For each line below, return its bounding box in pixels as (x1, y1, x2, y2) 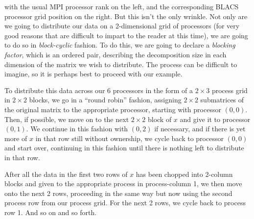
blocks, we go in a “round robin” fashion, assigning (29, 95, 182, 105)
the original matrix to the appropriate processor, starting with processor (4, 104, 221, 114)
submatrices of (200, 95, 244, 105)
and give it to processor (180, 114, 251, 124)
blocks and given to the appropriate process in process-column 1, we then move (4, 178, 242, 189)
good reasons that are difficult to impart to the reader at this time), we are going (4, 30, 248, 40)
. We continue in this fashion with (26, 123, 128, 134)
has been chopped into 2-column (136, 169, 233, 179)
